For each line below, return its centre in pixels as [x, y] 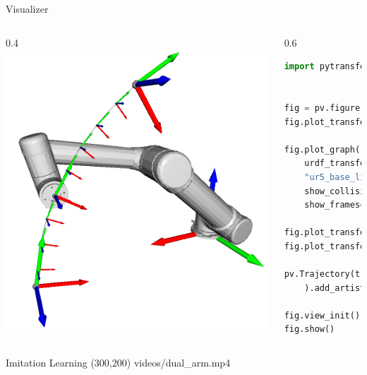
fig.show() [309, 329]
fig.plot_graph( [322, 149]
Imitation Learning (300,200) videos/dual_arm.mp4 [118, 363]
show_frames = [335, 205]
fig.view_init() [322, 315]
